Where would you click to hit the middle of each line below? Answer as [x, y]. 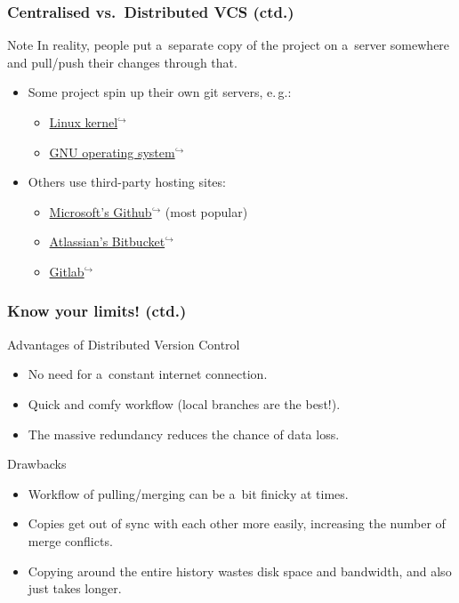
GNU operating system [112, 152]
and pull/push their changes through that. [122, 62]
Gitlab [67, 271]
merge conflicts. [70, 540]
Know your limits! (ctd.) [97, 311]
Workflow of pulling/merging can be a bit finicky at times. [188, 493]
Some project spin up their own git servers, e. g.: [160, 92]
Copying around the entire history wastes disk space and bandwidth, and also [240, 571]
